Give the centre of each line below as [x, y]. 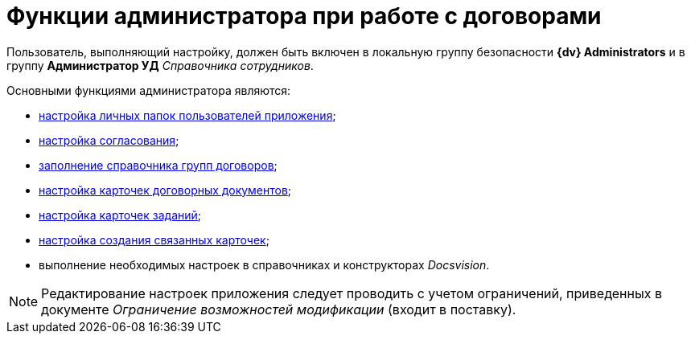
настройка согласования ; [109, 140]
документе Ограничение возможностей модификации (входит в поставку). [279, 309]
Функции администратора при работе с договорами [304, 16]
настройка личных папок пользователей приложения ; [187, 115]
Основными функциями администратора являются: [149, 90]
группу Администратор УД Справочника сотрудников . [160, 65]
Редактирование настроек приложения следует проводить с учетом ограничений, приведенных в [352, 293]
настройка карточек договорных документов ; [165, 190]
